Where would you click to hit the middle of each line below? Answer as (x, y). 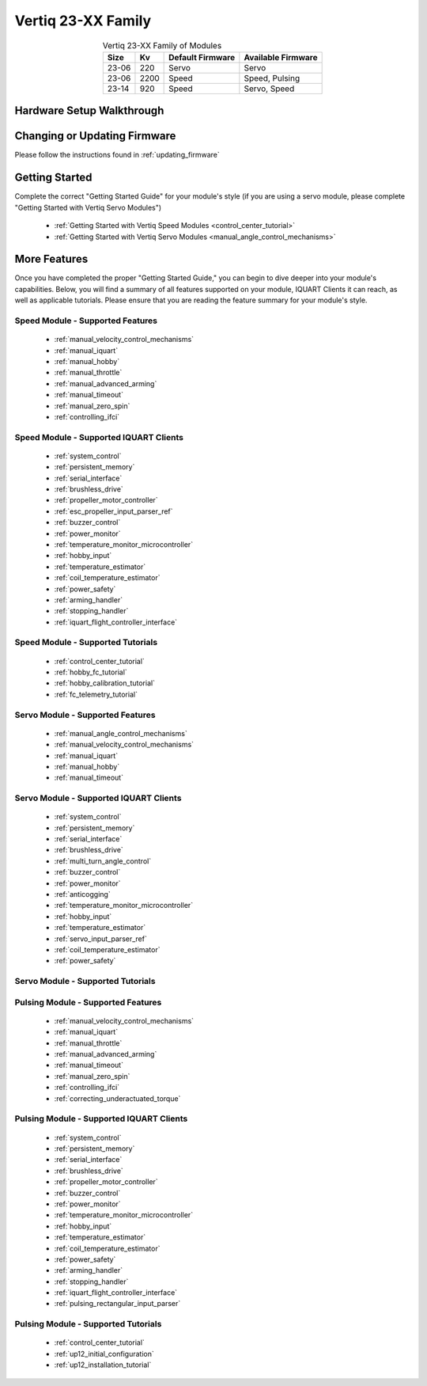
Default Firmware (202, 57)
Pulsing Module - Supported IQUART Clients (101, 1118)
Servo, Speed (269, 89)
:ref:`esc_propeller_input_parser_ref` (113, 511)
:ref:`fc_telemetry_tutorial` (96, 694)
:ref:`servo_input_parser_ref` (101, 939)
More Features (51, 259)
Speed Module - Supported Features (86, 321)
